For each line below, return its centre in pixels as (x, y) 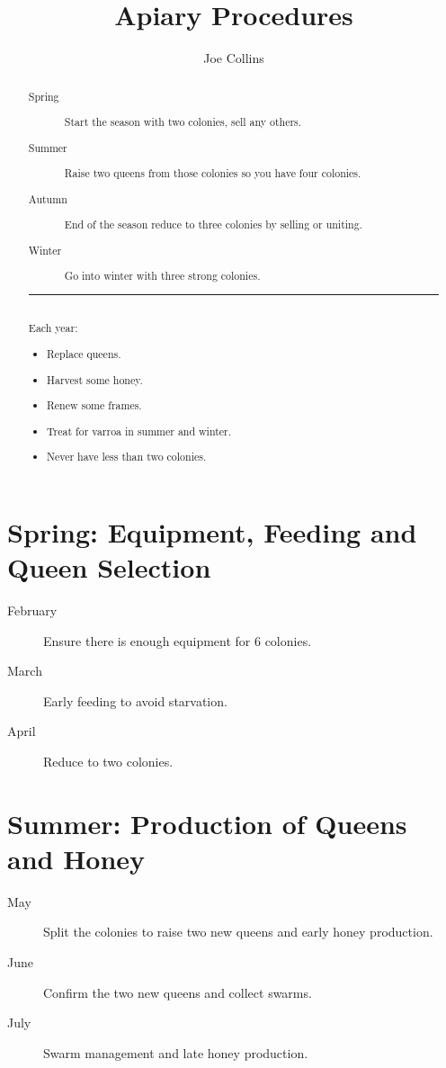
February (32, 610)
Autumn (48, 198)
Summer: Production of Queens (207, 823)
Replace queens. (84, 353)
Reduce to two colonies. (108, 761)
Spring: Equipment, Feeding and (212, 531)
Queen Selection (109, 567)
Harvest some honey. (95, 379)
